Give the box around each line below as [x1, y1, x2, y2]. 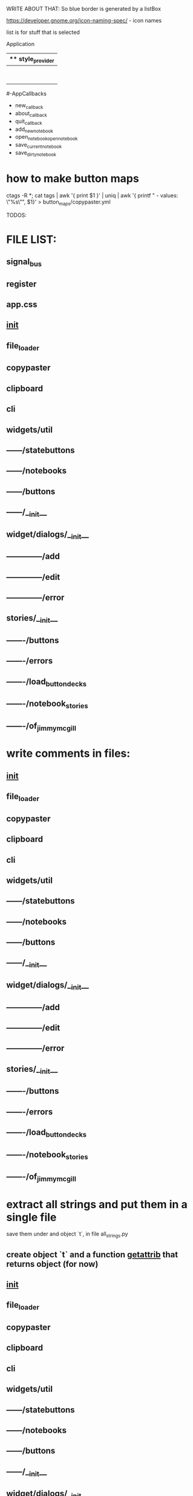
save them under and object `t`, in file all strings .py [6, 1230, 128, 1239]
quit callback [15, 118, 42, 126]
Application [6, 41, 35, 47]
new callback [15, 102, 44, 110]
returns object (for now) [6, 1258, 99, 1269]
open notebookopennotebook [15, 133, 78, 142]
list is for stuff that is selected [6, 28, 80, 36]
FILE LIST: [6, 233, 57, 246]
